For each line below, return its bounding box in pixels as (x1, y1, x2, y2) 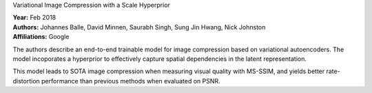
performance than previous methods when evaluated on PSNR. (41, 77, 220, 85)
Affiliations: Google (12, 33, 70, 41)
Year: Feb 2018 (12, 14, 56, 22)
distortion (12, 77, 41, 85)
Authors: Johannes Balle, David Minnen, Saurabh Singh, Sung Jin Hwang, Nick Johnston (12, 23, 266, 31)
